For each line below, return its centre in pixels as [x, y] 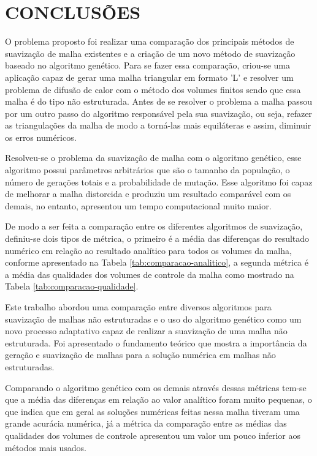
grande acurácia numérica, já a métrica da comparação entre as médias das [146, 423]
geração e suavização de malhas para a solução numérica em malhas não [140, 355]
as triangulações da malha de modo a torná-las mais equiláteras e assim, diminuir [158, 125]
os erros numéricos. [41, 137]
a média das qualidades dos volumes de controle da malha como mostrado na [150, 274]
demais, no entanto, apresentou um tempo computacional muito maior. [138, 205]
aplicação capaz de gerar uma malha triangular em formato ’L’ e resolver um [149, 77]
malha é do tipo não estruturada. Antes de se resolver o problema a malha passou [159, 101]
